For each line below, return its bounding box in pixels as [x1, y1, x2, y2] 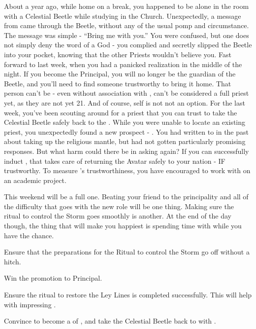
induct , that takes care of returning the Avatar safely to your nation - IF [4, 155, 225, 166]
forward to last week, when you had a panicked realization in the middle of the [4, 59, 242, 69]
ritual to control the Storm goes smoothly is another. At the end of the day [4, 211, 231, 221]
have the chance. [4, 230, 54, 240]
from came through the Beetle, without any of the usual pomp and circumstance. [4, 20, 249, 31]
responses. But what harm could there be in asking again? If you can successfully [4, 146, 249, 156]
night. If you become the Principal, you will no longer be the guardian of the [4, 69, 236, 79]
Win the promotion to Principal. [4, 273, 102, 283]
